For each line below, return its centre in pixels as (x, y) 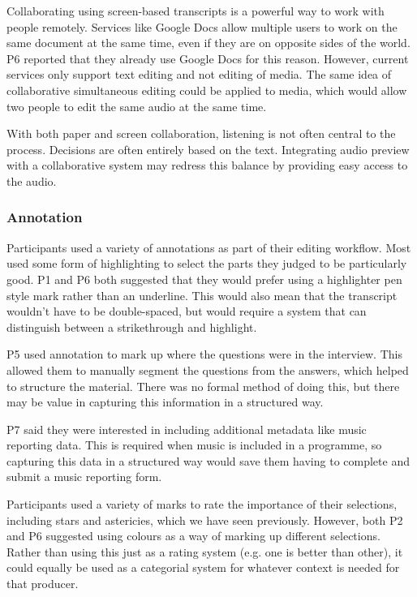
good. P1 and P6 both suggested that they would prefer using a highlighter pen (204, 279)
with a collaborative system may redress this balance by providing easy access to (207, 165)
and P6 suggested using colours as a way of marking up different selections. (193, 536)
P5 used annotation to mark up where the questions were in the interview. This (204, 354)
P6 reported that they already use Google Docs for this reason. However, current (208, 58)
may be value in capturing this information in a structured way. (165, 402)
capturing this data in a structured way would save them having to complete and (208, 460)
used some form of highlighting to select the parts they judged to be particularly (207, 263)
